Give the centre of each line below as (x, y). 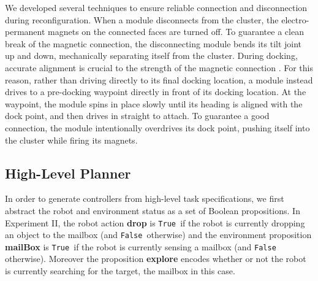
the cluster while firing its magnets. (71, 140)
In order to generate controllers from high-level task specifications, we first (145, 198)
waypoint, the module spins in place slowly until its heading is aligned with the (154, 103)
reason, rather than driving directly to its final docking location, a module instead (159, 79)
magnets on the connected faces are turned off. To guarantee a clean (176, 32)
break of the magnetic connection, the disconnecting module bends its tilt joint (153, 43)
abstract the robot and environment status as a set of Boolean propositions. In (153, 210)
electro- (295, 19)
